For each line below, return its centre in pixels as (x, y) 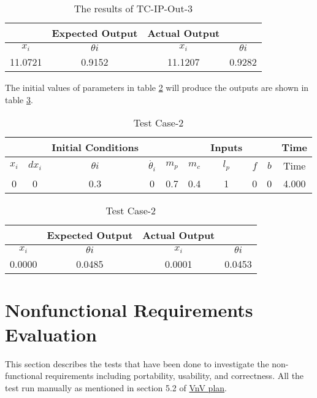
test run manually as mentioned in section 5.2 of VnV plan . (116, 387)
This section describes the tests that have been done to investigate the (137, 363)
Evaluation (51, 334)
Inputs (227, 147)
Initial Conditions (95, 147)
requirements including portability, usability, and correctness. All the (174, 376)
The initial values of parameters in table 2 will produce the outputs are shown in (157, 87)
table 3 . (19, 99)
